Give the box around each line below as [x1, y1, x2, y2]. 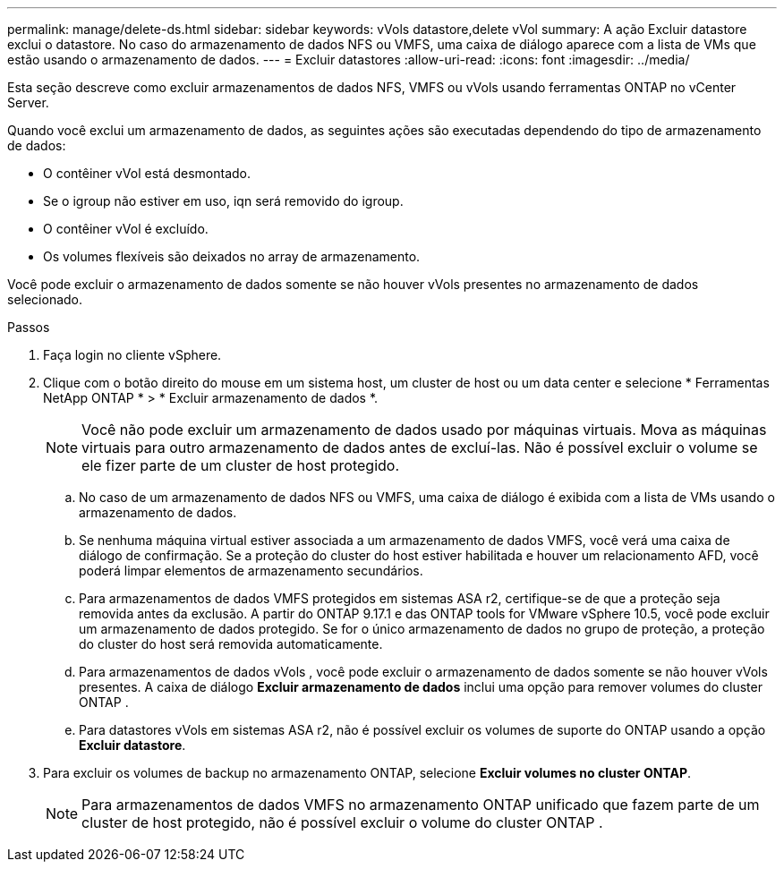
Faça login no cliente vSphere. [43, 347, 222, 362]
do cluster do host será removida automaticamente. [79, 636, 383, 652]
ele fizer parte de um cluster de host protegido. [81, 456, 400, 474]
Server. [7, 95, 49, 110]
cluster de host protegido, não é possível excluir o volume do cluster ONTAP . [81, 814, 603, 831]
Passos [7, 319, 50, 335]
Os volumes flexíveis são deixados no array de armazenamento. [43, 249, 421, 264]
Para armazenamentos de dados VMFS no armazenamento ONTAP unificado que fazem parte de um [81, 796, 760, 814]
